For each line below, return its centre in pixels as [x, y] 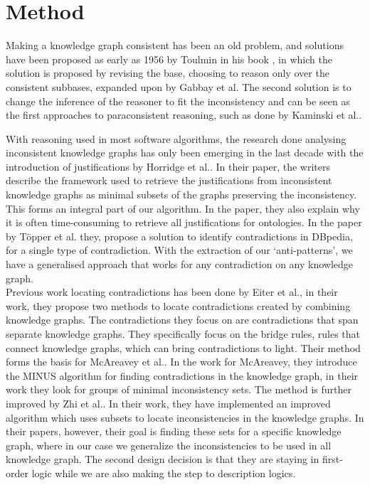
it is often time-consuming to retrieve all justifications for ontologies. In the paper [184, 222]
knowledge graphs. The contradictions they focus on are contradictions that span [182, 320]
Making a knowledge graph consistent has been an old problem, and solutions [175, 45]
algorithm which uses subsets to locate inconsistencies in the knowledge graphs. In [185, 417]
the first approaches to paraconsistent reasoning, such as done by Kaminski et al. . [184, 115]
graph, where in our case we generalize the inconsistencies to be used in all [169, 445]
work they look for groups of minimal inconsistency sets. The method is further [179, 389]
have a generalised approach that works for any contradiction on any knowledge [180, 264]
